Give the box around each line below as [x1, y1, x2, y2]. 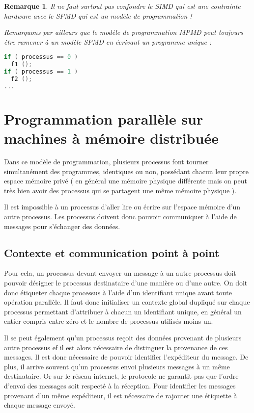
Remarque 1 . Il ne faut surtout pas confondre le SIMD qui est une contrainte [4, 1, 241, 11]
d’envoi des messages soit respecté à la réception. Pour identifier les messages [4, 380, 236, 390]
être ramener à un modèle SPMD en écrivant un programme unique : [4, 36, 212, 47]
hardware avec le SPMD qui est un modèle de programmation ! [4, 10, 192, 21]
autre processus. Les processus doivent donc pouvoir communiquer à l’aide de [4, 211, 237, 222]
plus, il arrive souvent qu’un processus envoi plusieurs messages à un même [4, 361, 230, 371]
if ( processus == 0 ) [4, 53, 78, 61]
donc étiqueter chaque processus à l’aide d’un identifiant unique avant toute [4, 287, 232, 297]
